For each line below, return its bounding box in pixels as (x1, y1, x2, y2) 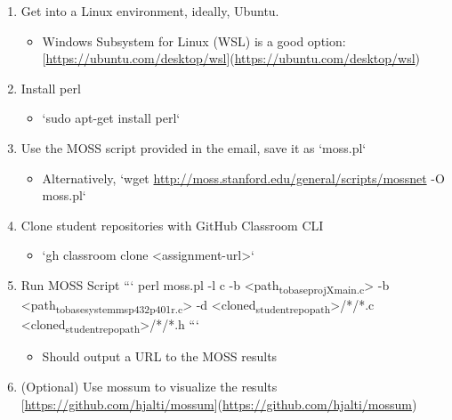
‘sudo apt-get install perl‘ (42, 109, 181, 127)
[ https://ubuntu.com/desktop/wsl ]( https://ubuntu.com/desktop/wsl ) (42, 49, 421, 68)
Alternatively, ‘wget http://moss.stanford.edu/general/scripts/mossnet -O (42, 168, 445, 187)
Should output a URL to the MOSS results (42, 347, 278, 366)
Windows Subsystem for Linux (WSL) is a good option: (42, 31, 346, 50)
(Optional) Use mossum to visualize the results (20, 376, 278, 395)
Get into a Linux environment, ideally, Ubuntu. (20, 2, 279, 20)
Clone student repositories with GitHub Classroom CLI (20, 215, 324, 234)
